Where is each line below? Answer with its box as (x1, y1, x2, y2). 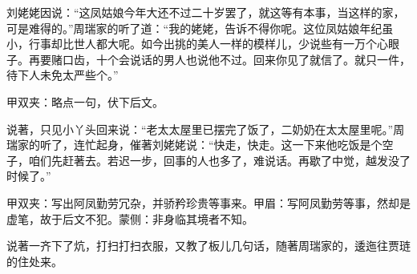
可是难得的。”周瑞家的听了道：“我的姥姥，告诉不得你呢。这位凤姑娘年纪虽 (6, 19, 394, 36)
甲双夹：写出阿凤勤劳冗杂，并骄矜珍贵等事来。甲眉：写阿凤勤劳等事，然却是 (6, 194, 411, 211)
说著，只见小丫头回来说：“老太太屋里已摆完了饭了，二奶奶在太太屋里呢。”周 (6, 120, 405, 137)
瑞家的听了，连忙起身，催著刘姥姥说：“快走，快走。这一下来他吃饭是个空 (6, 136, 394, 153)
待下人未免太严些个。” (6, 66, 119, 83)
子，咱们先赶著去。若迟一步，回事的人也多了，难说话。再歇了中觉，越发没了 (6, 151, 411, 168)
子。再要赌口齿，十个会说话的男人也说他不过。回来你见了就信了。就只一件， (6, 50, 411, 67)
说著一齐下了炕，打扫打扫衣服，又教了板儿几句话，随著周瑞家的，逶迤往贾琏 (6, 237, 411, 254)
